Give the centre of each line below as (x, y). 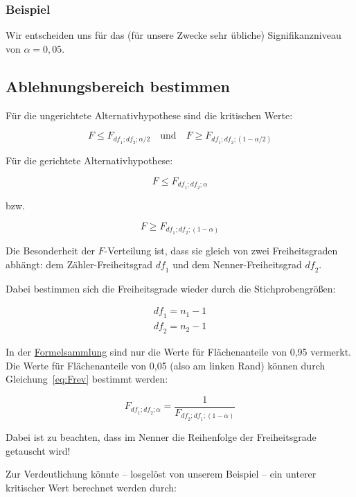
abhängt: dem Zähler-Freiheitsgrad (79, 264)
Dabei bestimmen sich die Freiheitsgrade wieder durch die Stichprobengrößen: (171, 288)
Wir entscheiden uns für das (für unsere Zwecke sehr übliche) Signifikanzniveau (173, 35)
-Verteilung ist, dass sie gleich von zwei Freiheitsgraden (221, 251)
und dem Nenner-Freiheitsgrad (237, 264)
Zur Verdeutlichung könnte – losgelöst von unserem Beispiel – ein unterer (161, 474)
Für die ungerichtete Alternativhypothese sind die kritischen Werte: (149, 115)
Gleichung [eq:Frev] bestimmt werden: (87, 379)
